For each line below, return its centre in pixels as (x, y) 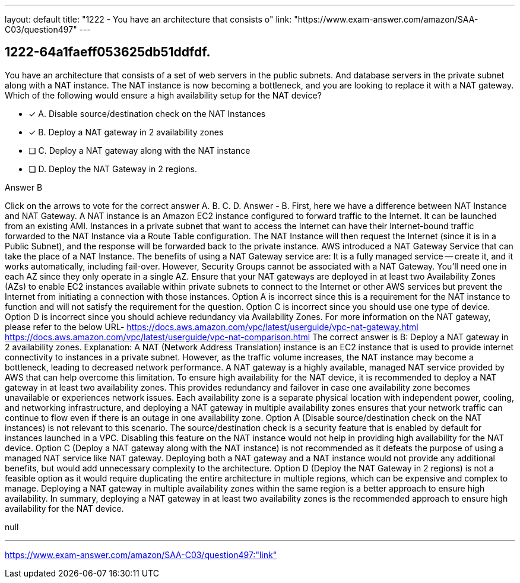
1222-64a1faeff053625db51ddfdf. (108, 52)
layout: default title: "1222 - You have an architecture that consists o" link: (148, 19)
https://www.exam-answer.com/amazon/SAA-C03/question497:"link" (141, 555)
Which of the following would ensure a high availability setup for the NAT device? (163, 95)
